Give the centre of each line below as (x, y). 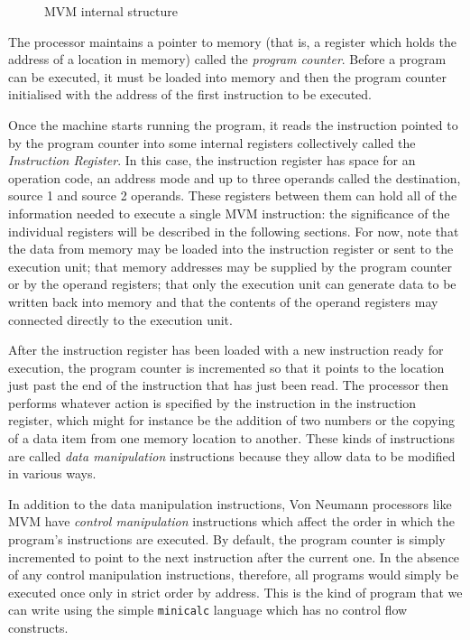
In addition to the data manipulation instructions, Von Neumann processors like (230, 503)
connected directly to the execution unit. (120, 319)
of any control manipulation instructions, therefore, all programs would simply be (234, 575)
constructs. (38, 628)
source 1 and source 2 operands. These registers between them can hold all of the (233, 195)
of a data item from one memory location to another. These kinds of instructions (232, 438)
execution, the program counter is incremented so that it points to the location (226, 367)
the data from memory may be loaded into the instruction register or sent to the (231, 249)
